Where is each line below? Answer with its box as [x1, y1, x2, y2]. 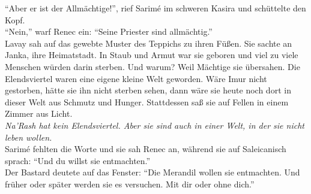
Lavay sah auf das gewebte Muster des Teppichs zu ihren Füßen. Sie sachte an [5, 37, 292, 49]
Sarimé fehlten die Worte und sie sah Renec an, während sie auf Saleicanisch [5, 143, 286, 155]
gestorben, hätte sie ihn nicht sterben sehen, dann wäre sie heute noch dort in [5, 84, 291, 96]
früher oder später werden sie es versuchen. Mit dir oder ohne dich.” [5, 177, 255, 190]
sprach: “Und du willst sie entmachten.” [5, 154, 151, 166]
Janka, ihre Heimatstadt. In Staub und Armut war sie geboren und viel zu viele [5, 48, 298, 61]
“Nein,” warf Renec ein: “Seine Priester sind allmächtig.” [5, 25, 213, 38]
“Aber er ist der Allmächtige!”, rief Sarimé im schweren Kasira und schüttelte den [5, 2, 306, 14]
